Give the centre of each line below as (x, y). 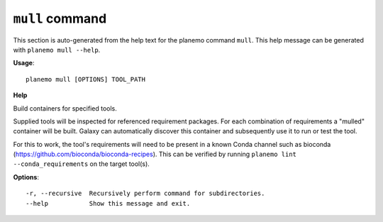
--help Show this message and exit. (108, 203)
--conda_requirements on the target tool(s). (82, 164)
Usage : (24, 63)
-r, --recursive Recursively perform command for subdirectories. (145, 194)
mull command (60, 18)
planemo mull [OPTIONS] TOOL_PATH (85, 79)
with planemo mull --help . (57, 50)
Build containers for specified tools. (65, 108)
